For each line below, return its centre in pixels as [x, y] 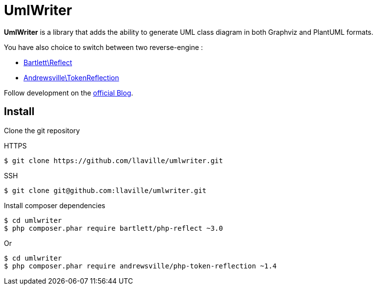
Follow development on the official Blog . [69, 93]
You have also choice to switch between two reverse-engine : [103, 47]
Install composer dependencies [55, 205]
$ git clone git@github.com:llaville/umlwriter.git [105, 190]
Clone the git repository [42, 130]
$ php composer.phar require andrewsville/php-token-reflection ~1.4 [140, 266]
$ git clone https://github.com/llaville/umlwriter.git [113, 160]
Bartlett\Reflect [48, 62]
